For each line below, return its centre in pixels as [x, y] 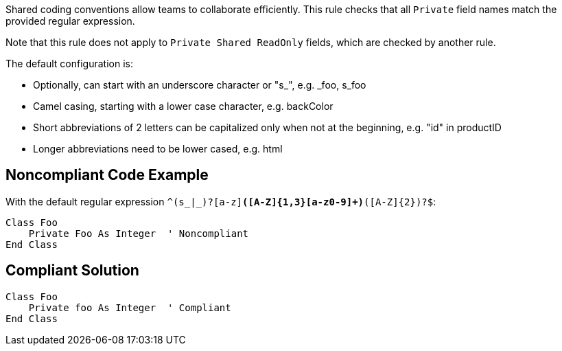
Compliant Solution [72, 271]
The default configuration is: [69, 64]
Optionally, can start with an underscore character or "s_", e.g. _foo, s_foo [200, 85]
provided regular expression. [70, 21]
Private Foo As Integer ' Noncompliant [139, 233]
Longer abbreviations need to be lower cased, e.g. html [158, 149]
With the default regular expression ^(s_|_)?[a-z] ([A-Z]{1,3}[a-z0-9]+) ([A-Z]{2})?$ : [221, 201]
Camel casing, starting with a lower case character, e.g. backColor [183, 106]
